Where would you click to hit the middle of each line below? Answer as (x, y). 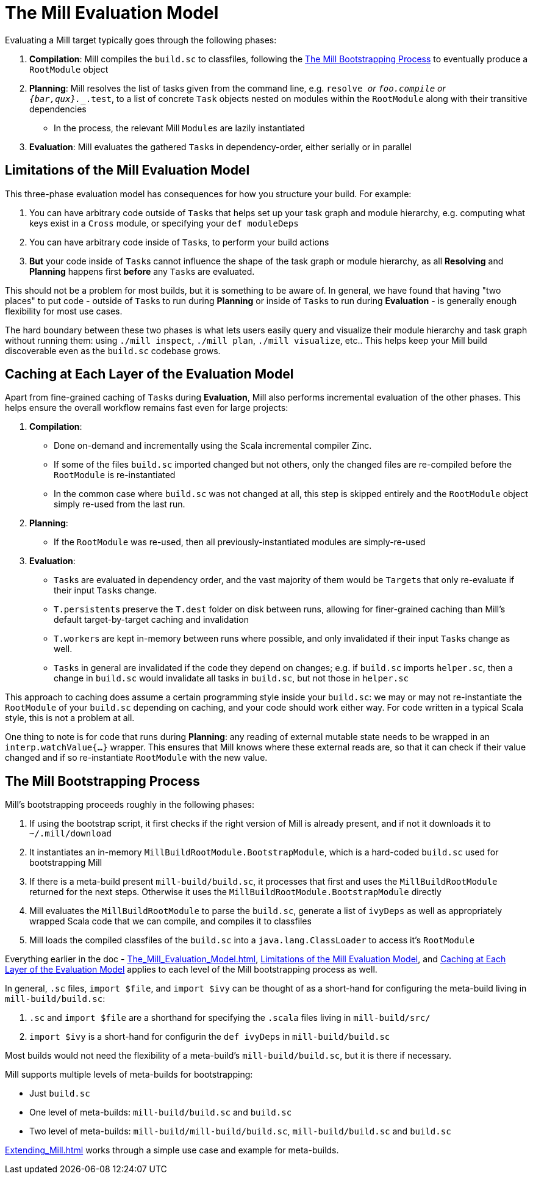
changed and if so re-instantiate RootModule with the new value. (136, 758)
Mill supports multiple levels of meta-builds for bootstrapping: (129, 1075)
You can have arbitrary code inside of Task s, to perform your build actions (179, 242)
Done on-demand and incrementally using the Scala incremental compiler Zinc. (213, 446)
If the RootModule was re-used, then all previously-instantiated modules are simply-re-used (240, 542)
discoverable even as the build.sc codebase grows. (113, 350)
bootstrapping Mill (66, 863)
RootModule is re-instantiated (115, 475)
